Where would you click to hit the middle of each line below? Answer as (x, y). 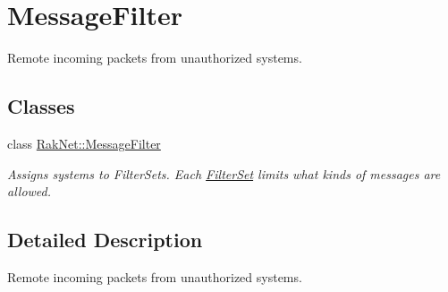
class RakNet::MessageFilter (84, 143)
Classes (41, 106)
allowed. (30, 191)
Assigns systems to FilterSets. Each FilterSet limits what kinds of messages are (224, 173)
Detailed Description (105, 240)
